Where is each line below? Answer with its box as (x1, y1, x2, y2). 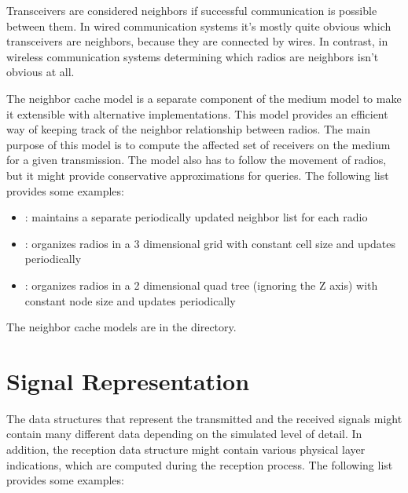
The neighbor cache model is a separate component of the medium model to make (6, 89, 402, 106)
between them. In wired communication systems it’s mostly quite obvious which (6, 17, 391, 34)
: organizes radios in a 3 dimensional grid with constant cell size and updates (24, 235, 395, 251)
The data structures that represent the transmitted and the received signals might (6, 410, 402, 426)
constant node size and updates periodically (24, 292, 236, 309)
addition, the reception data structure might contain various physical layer (6, 441, 366, 457)
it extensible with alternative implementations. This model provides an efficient (6, 105, 388, 122)
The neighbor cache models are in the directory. (6, 319, 237, 335)
